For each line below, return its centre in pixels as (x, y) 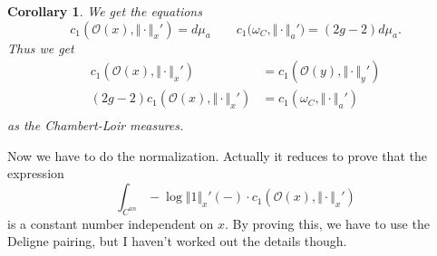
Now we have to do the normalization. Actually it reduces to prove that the (217, 155)
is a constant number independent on (111, 223)
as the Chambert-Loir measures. (96, 125)
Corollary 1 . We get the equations (105, 11)
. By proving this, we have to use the (327, 223)
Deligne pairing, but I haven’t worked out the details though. (177, 241)
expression (36, 173)
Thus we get (41, 47)
